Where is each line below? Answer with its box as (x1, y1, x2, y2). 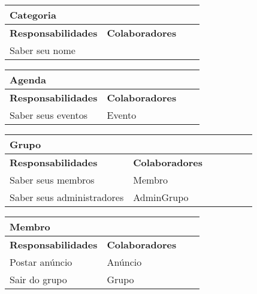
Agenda (10, 73, 46, 86)
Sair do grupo (10, 272, 67, 286)
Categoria (10, 8, 56, 22)
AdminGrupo (133, 190, 189, 204)
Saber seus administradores (10, 190, 124, 204)
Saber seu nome (10, 43, 75, 57)
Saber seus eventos (10, 108, 88, 122)
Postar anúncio (10, 255, 72, 269)
